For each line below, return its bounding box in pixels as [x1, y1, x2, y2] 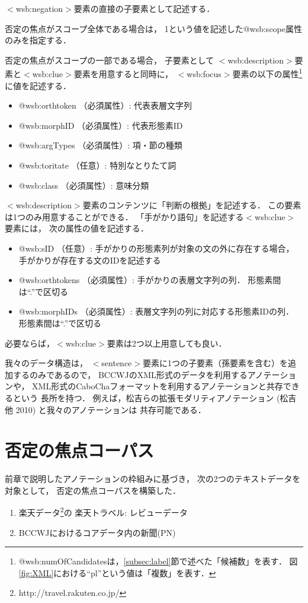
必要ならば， [5, 337, 54, 349]
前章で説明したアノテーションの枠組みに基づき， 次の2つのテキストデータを [5, 472, 301, 485]
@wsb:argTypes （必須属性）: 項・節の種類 [18, 139, 182, 151]
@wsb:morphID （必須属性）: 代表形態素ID [18, 119, 183, 131]
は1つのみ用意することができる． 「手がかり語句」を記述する [5, 210, 244, 223]
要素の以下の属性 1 [232, 66, 303, 80]
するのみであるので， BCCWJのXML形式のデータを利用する [12, 368, 248, 380]
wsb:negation [15, 2, 63, 14]
